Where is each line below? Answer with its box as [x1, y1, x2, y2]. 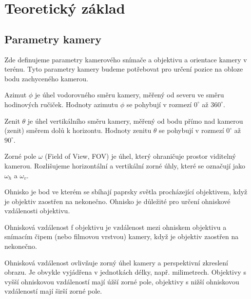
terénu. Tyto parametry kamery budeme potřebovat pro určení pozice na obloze [4, 64, 243, 74]
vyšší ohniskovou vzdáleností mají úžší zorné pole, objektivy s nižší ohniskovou [4, 276, 239, 286]
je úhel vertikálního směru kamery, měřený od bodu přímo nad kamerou [27, 115, 243, 126]
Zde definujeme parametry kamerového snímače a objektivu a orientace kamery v [4, 54, 247, 64]
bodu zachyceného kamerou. [4, 73, 88, 83]
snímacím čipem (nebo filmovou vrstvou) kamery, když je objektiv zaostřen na [4, 231, 239, 242]
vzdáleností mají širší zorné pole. [4, 286, 102, 296]
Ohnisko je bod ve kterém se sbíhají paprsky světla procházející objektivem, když [4, 187, 248, 197]
